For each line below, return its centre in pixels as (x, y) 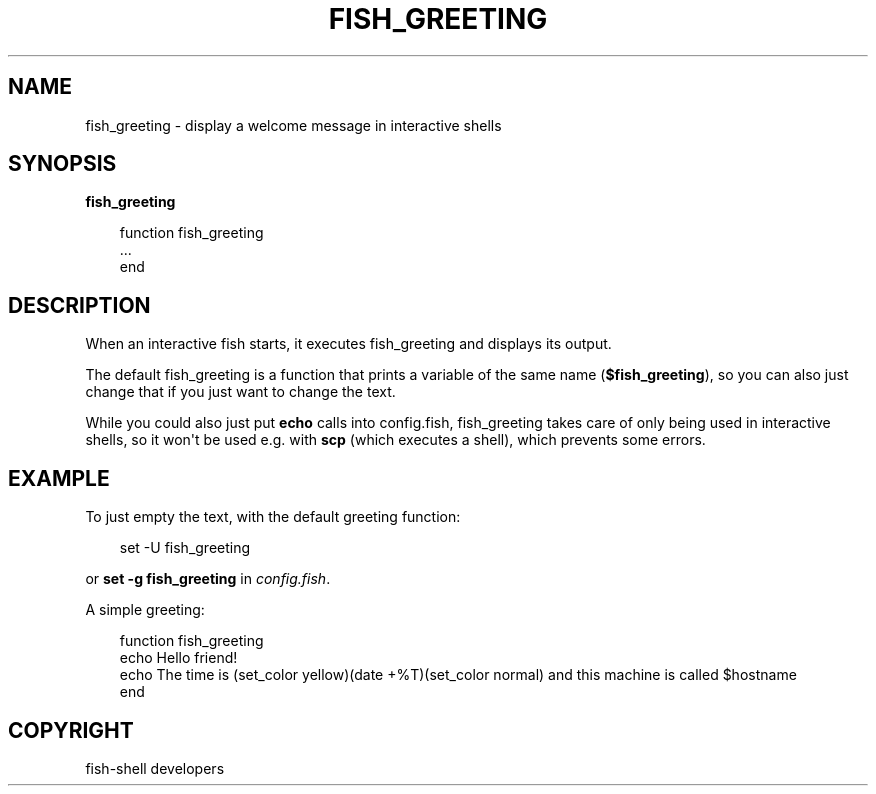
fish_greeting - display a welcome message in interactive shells (293, 125)
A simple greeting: (145, 610)
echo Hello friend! (178, 658)
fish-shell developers (155, 768)
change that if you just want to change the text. (240, 392)
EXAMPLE (59, 478)
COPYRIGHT (71, 730)
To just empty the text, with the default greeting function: (273, 517)
